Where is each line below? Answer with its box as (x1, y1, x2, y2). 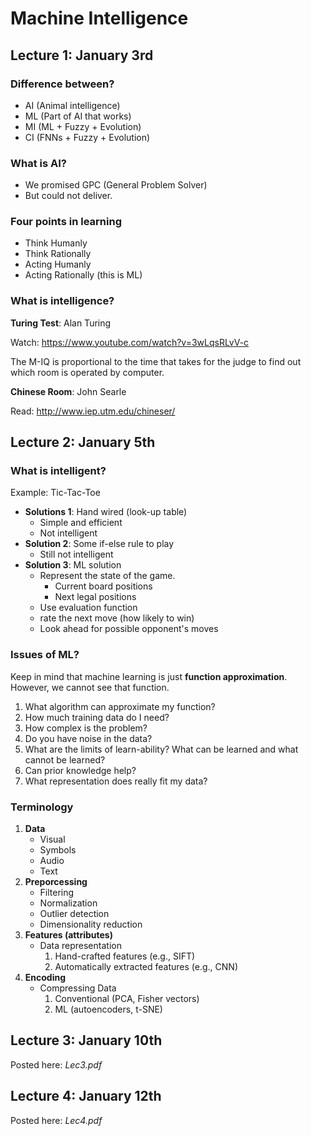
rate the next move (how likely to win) (39, 612, 195, 624)
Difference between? (10, 77, 115, 91)
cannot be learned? (24, 753, 106, 766)
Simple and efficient (39, 517, 123, 529)
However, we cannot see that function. (10, 681, 170, 693)
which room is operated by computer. (10, 366, 165, 378)
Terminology (10, 800, 74, 814)
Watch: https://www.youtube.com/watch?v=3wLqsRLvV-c (10, 336, 250, 348)
